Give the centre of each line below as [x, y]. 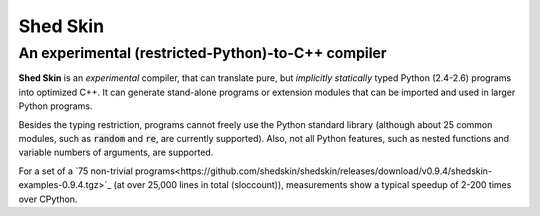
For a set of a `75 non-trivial [76, 171]
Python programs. [55, 106]
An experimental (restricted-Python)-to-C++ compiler [202, 53]
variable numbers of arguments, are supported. [116, 152]
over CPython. [48, 199]
